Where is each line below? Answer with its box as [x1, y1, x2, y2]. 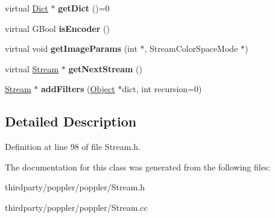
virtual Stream [5, 62, 59, 75]
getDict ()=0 [58, 2, 110, 14]
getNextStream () [68, 62, 142, 75]
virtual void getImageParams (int [5, 42, 137, 55]
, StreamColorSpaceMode [144, 42, 238, 55]
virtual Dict [5, 2, 48, 14]
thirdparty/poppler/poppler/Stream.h [5, 181, 145, 193]
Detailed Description [5, 112, 137, 131]
